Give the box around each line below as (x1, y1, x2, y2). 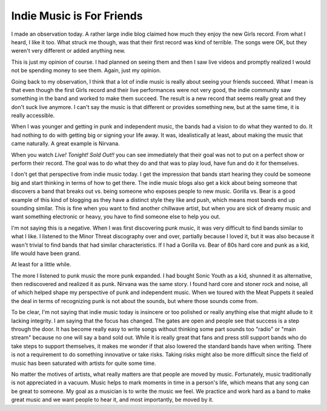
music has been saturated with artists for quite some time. (11, 359, 157, 367)
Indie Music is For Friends (11, 9, 143, 22)
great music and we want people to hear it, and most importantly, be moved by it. (11, 396, 214, 403)
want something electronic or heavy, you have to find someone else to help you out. (11, 213, 221, 221)
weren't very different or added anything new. (11, 47, 126, 55)
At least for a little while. (11, 261, 71, 268)
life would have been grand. (11, 249, 81, 257)
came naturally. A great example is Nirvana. (11, 140, 121, 147)
